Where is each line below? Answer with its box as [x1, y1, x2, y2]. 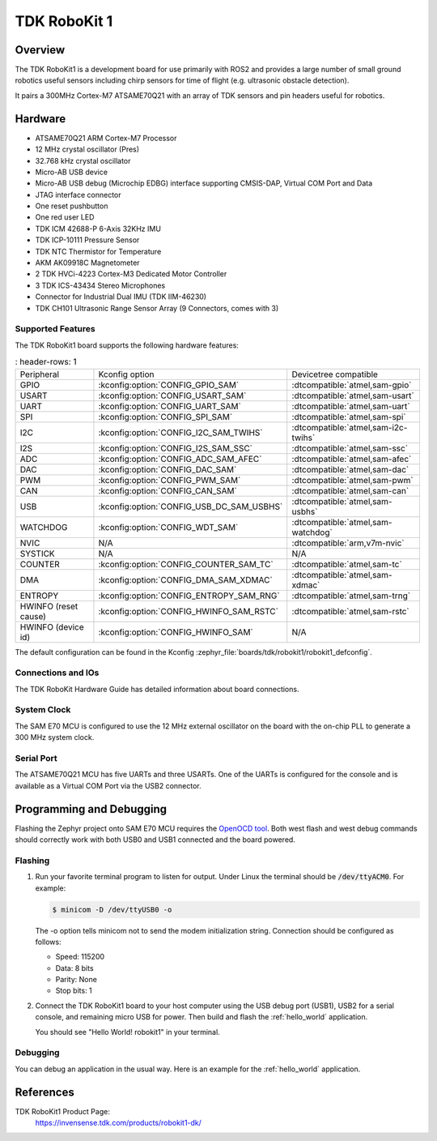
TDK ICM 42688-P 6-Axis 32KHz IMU [35, 224, 162, 233]
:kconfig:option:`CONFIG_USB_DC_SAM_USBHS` [98, 501, 283, 512]
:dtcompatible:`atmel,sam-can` [291, 485, 409, 496]
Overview [15, 43, 66, 57]
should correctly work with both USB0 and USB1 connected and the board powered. [15, 835, 295, 844]
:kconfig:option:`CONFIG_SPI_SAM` [98, 411, 233, 422]
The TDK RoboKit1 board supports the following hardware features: [15, 340, 239, 350]
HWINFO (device [19, 621, 84, 632]
